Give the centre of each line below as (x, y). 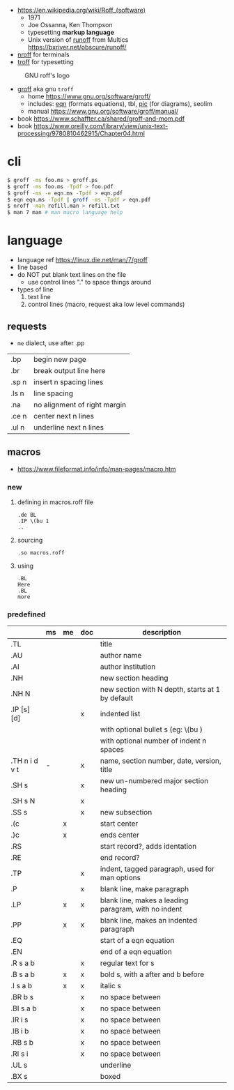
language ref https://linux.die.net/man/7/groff (83, 260)
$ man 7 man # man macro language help (65, 213)
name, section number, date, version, (161, 761)
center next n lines (64, 416)
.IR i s (19, 1020)
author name (121, 656)
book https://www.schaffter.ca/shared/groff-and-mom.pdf (101, 119)
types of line (35, 289)
